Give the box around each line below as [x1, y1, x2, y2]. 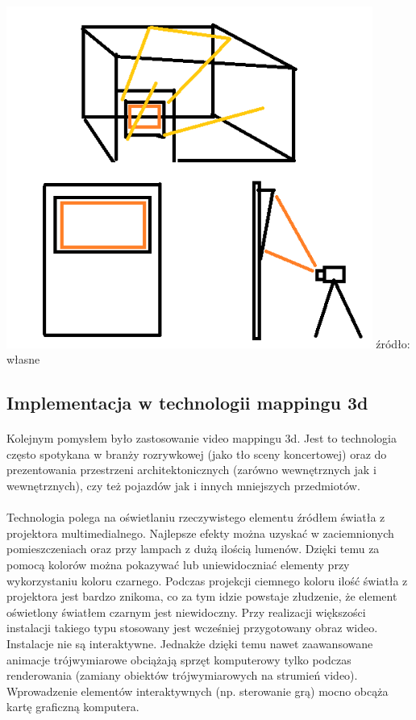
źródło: [376, 335, 410, 352]
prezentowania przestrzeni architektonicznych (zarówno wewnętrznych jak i [6, 461, 376, 478]
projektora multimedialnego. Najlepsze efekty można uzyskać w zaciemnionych [6, 524, 394, 541]
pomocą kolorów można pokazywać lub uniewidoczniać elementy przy [6, 556, 350, 572]
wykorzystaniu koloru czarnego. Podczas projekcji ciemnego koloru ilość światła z [6, 572, 408, 589]
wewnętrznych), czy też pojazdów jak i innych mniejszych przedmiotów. [6, 477, 360, 493]
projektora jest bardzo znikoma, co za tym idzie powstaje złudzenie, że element [6, 588, 397, 605]
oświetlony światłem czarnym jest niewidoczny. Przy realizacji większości [6, 603, 366, 620]
